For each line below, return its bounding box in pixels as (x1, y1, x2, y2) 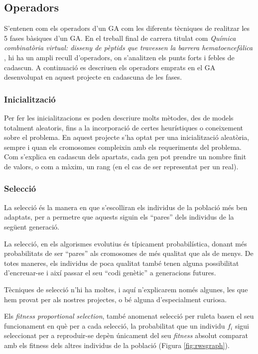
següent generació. (4, 221, 59, 232)
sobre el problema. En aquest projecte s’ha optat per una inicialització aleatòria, (4, 132, 250, 142)
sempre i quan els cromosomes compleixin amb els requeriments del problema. (4, 141, 242, 152)
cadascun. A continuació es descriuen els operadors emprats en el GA (4, 62, 216, 72)
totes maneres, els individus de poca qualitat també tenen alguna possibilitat (4, 257, 239, 268)
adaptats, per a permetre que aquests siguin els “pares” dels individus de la (4, 212, 234, 222)
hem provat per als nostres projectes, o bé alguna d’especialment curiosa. (4, 294, 227, 304)
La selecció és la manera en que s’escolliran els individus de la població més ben (4, 202, 248, 212)
